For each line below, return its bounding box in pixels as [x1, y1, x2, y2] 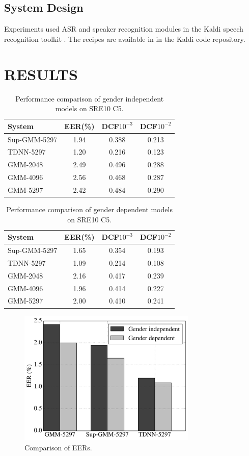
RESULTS [4, 63, 78, 84]
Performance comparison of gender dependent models [6, 204, 173, 215]
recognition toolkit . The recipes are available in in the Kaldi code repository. [4, 33, 245, 44]
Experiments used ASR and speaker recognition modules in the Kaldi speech [4, 23, 243, 34]
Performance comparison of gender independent [15, 93, 164, 104]
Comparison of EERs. [24, 442, 92, 452]
